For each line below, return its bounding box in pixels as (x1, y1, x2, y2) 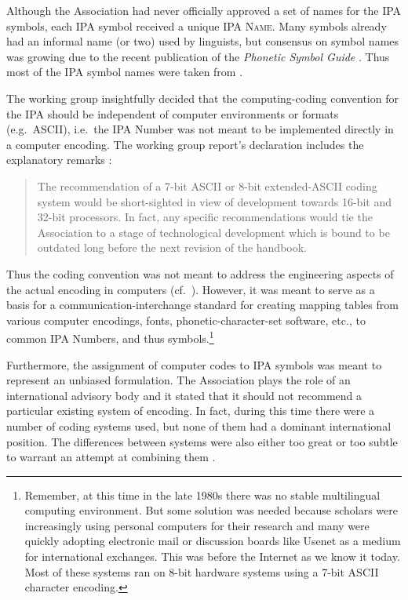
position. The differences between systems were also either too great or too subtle (6, 433, 398, 449)
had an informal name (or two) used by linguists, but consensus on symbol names (6, 33, 399, 49)
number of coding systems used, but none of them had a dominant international (6, 417, 392, 434)
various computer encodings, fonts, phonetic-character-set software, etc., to (6, 311, 366, 328)
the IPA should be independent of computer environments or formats (6, 105, 339, 122)
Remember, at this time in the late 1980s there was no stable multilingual (24, 486, 381, 503)
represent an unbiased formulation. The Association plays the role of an (6, 372, 351, 388)
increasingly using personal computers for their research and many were (24, 517, 370, 533)
